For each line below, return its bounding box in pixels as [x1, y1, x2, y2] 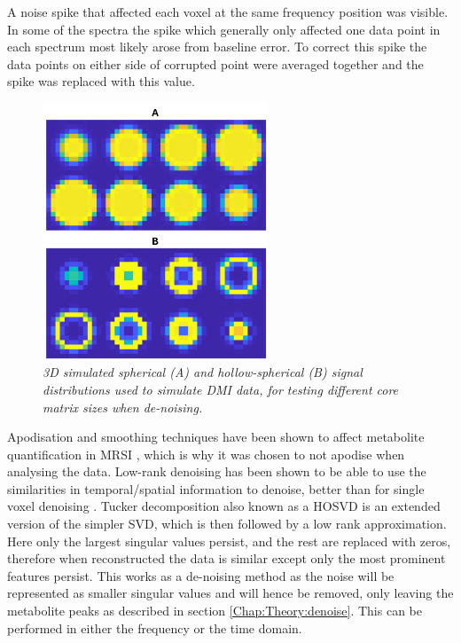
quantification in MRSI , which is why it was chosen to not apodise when [7, 444, 405, 463]
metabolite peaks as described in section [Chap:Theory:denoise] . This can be [7, 601, 422, 620]
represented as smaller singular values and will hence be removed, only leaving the [7, 584, 454, 602]
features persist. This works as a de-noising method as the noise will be [7, 566, 395, 584]
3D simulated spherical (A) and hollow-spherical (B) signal [43, 363, 363, 381]
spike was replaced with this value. [7, 72, 195, 90]
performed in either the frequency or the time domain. [7, 618, 302, 637]
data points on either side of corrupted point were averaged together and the [7, 54, 424, 73]
